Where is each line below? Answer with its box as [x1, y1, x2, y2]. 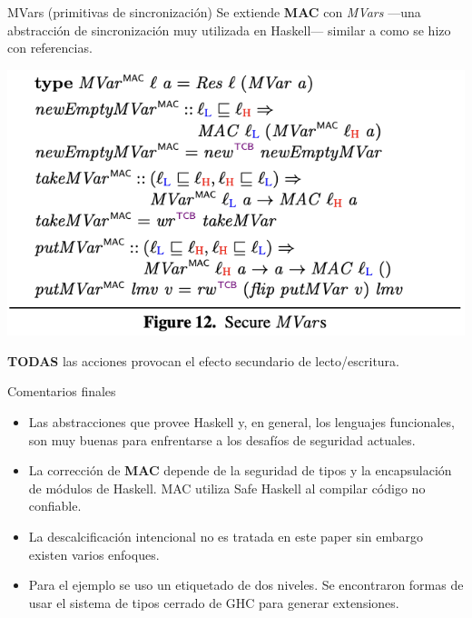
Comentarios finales [7, 382, 116, 401]
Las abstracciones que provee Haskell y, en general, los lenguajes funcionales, [28, 413, 455, 431]
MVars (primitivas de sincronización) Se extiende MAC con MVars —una [7, 3, 421, 21]
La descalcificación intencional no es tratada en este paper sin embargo [28, 526, 423, 545]
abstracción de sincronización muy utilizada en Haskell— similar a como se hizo [7, 20, 451, 39]
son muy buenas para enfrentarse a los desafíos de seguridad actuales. [28, 430, 416, 449]
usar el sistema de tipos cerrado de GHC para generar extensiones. [28, 593, 399, 612]
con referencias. [7, 38, 93, 57]
